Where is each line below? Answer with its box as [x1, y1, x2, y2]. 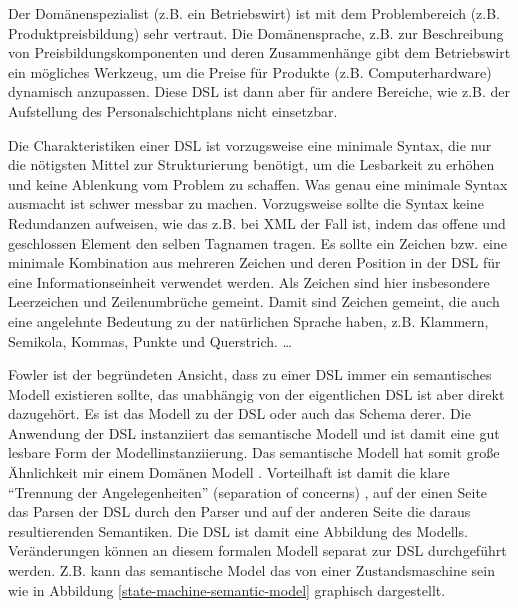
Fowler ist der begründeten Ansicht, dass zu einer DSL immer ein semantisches [8, 364, 492, 385]
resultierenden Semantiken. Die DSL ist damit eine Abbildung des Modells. [8, 520, 468, 541]
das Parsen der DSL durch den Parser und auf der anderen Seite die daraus [8, 501, 471, 522]
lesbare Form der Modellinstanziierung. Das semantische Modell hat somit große [8, 442, 500, 463]
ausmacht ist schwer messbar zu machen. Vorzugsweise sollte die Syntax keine [8, 193, 484, 214]
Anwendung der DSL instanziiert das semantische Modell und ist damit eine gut [8, 422, 500, 443]
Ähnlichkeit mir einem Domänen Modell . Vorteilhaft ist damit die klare [8, 462, 450, 483]
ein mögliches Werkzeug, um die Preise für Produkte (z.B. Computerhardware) [8, 61, 492, 82]
